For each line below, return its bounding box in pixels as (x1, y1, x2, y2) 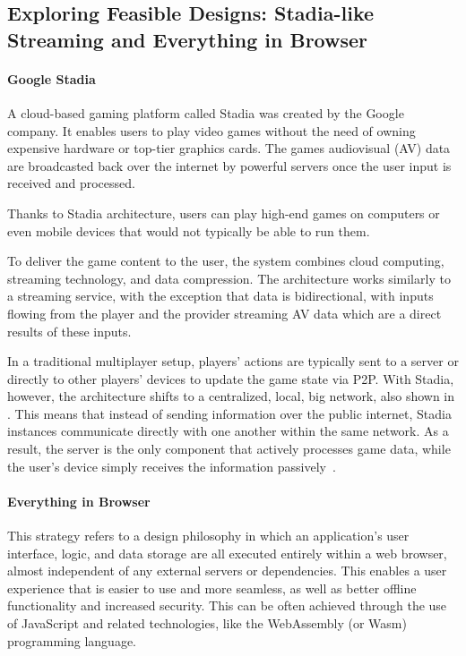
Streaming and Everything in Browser (7, 25, 368, 53)
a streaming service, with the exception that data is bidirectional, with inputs (7, 286, 434, 305)
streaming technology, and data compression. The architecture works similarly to (7, 268, 451, 287)
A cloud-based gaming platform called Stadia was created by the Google (7, 103, 404, 122)
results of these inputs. (7, 321, 132, 340)
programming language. (7, 631, 136, 650)
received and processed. (7, 174, 135, 192)
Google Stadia (7, 69, 96, 88)
